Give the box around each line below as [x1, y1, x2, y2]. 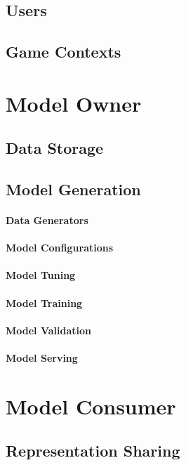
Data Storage [6, 137, 104, 159]
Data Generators [6, 213, 88, 228]
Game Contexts [6, 41, 121, 63]
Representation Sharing [6, 440, 180, 461]
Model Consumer [6, 391, 176, 420]
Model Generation [6, 178, 141, 200]
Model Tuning [6, 268, 76, 282]
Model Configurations [6, 240, 114, 255]
